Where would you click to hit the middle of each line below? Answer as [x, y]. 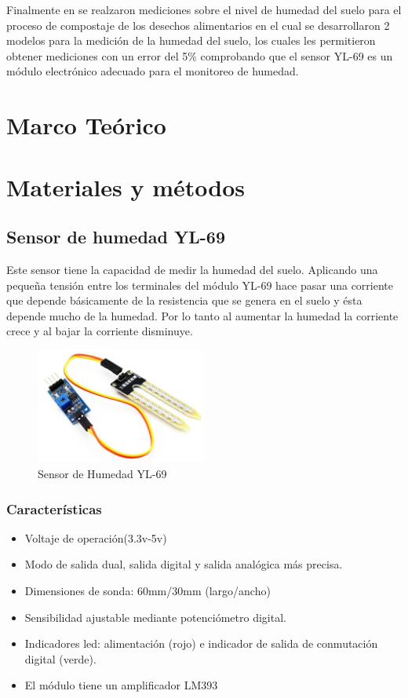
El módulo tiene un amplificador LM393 [121, 685]
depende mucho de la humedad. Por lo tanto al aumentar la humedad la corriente [202, 315]
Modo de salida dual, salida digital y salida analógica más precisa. [184, 564]
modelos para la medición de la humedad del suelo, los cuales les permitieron [191, 40]
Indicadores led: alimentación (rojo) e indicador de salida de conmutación [201, 643]
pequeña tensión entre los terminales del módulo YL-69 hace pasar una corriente [200, 285]
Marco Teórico [86, 125]
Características [54, 508]
